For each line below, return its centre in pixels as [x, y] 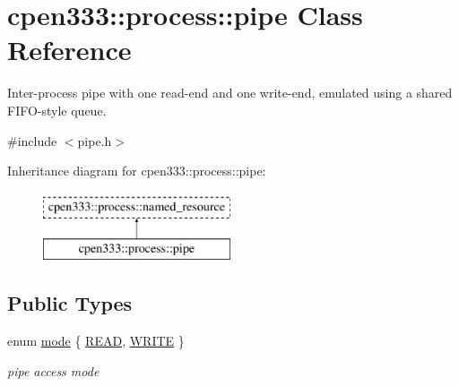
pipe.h [95, 140]
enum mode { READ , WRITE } [96, 341]
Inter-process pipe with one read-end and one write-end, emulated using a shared [230, 93]
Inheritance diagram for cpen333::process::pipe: [137, 171]
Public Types [70, 303]
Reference [69, 50]
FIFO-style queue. [57, 110]
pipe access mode [53, 370]
